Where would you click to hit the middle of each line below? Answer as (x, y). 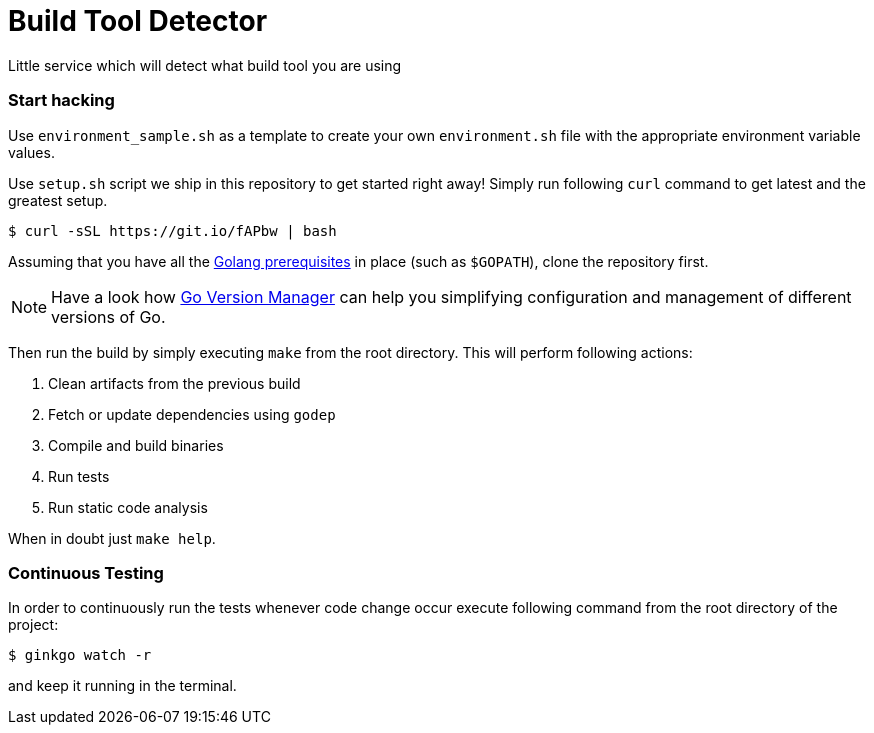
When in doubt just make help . (112, 538)
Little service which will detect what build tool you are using (205, 65)
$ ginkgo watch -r (80, 655)
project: (33, 625)
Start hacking (61, 100)
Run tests (79, 476)
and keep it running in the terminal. (122, 686)
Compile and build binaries (136, 445)
